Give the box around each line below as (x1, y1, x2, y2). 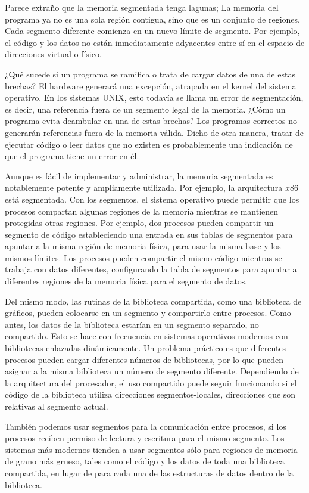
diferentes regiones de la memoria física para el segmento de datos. (5, 275, 248, 287)
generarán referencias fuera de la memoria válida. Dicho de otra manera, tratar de (5, 126, 304, 138)
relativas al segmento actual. (5, 400, 108, 412)
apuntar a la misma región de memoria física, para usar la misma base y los (5, 240, 281, 252)
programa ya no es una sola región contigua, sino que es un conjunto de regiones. (5, 13, 300, 25)
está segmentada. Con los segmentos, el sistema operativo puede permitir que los (5, 193, 299, 205)
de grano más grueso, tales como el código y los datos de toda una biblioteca (5, 455, 285, 467)
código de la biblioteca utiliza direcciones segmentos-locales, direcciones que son (5, 388, 296, 401)
